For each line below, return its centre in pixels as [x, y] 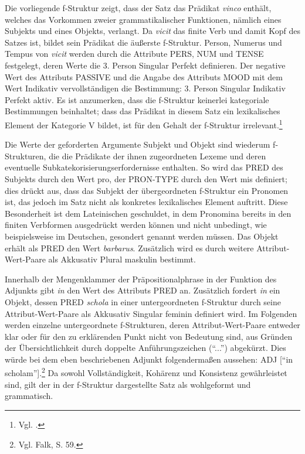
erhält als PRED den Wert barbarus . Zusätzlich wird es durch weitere [129, 248]
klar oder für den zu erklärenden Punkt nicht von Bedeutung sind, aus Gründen [149, 336]
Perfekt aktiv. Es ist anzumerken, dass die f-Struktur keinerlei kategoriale [137, 99]
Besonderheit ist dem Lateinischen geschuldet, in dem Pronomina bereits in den [148, 213]
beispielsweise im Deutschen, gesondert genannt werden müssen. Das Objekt [142, 236]
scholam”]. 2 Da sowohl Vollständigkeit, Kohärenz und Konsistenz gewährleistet [146, 372]
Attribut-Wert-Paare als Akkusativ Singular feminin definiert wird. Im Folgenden [151, 313]
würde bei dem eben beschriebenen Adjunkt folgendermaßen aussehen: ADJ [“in [149, 359]
